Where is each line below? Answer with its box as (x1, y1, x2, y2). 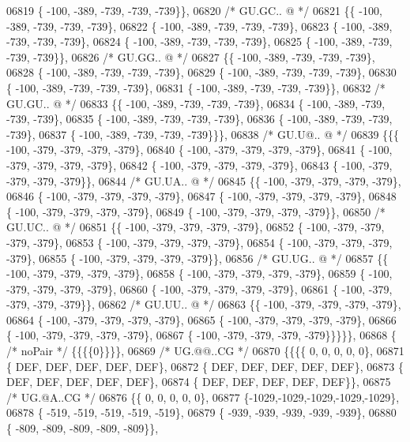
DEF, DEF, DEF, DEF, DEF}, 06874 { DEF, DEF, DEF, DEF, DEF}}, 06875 (6, 373, 391, 390)
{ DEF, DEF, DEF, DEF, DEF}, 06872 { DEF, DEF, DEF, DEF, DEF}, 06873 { (6, 358, 404, 374)
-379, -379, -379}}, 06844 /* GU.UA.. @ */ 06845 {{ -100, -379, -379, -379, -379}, (6, 172, 401, 189)
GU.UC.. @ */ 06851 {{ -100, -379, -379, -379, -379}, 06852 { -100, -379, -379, (6, 219, 385, 235)
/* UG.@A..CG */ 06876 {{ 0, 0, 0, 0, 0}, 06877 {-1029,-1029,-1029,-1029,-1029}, (6, 388, 400, 405)
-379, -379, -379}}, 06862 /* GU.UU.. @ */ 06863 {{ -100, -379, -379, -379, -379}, (6, 296, 401, 313)
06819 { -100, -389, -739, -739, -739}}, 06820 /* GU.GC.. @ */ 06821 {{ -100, (6, 2, 382, 18)
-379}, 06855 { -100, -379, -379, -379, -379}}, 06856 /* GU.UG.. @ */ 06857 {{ (6, 249, 389, 266)
